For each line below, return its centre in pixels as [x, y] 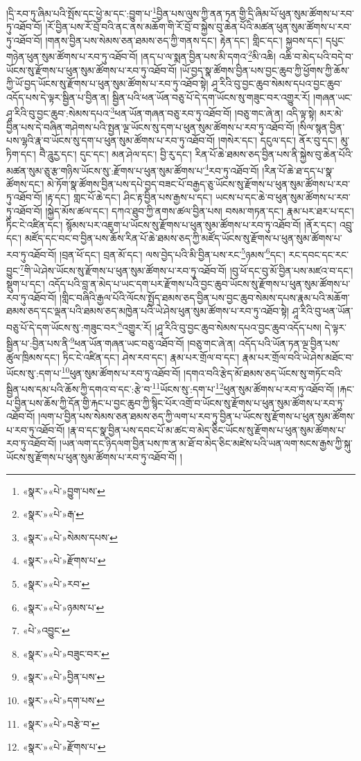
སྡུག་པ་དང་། [26, 284]
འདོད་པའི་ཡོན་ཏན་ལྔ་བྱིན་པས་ [289, 343]
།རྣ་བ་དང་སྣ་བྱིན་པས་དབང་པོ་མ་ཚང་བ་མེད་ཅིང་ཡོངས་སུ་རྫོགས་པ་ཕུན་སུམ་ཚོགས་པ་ [207, 429]
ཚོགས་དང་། [25, 183]
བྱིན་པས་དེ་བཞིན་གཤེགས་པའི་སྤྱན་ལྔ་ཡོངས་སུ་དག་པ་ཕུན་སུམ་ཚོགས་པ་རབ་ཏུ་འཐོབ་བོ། [150, 126]
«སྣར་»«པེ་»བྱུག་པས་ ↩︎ [64, 490]
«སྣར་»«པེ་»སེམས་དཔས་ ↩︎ [70, 537]
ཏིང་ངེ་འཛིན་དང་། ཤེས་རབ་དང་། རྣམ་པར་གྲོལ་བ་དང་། [151, 357]
